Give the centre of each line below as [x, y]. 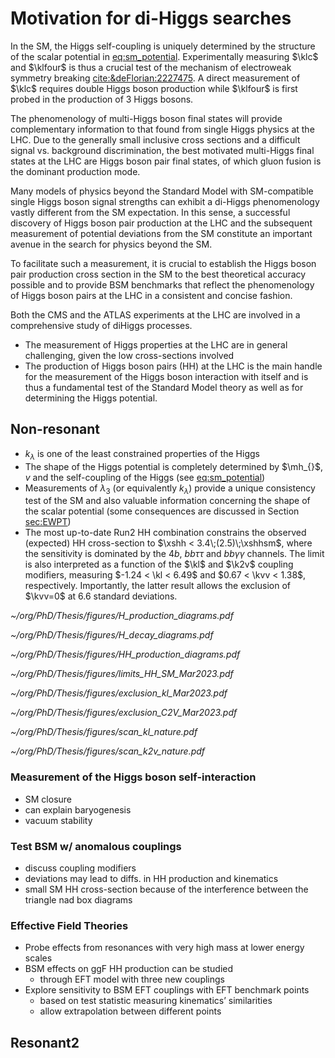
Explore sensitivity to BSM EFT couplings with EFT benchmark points [167, 990]
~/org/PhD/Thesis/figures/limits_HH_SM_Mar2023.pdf [122, 674]
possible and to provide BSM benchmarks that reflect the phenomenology [162, 284]
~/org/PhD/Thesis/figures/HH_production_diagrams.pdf [125, 654]
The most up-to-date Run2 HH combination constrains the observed [165, 533]
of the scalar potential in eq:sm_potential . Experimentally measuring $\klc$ [164, 56]
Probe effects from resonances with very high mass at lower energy [164, 948]
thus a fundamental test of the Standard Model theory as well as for [164, 387]
